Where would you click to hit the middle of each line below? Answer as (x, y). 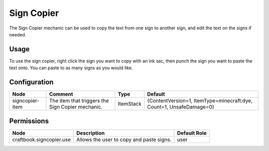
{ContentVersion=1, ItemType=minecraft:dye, (200, 101)
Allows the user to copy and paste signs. (124, 140)
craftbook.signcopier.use (42, 140)
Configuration (31, 82)
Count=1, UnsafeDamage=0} (181, 107)
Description (90, 133)
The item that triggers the (79, 101)
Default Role (192, 133)
